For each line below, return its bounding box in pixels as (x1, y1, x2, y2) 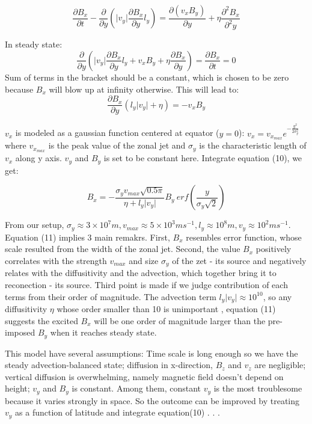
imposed (5, 326, 35, 339)
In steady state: (5, 38, 63, 51)
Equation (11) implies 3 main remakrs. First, (5, 230, 170, 243)
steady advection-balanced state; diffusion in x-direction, (5, 358, 213, 371)
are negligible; (254, 358, 306, 371)
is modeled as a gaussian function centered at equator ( (15, 126, 219, 139)
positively (255, 242, 292, 255)
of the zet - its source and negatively (172, 254, 307, 266)
